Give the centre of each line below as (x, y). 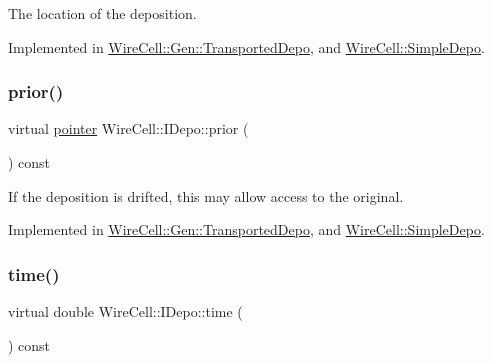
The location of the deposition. (102, 13)
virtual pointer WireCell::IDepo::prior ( (128, 128)
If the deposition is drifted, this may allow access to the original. (206, 195)
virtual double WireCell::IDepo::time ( (125, 311)
